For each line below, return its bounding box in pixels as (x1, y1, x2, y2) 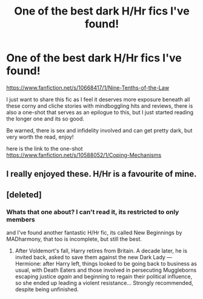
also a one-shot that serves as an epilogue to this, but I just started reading (6, 108, 194, 116)
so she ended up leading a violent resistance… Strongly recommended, (15, 280, 194, 287)
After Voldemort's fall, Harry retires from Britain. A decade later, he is (15, 247, 188, 255)
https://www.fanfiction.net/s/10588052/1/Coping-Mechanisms (6, 151, 162, 159)
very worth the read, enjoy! (6, 133, 74, 140)
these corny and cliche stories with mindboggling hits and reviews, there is (6, 102, 193, 110)
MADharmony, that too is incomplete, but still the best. (6, 235, 142, 243)
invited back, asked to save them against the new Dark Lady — (15, 254, 173, 261)
